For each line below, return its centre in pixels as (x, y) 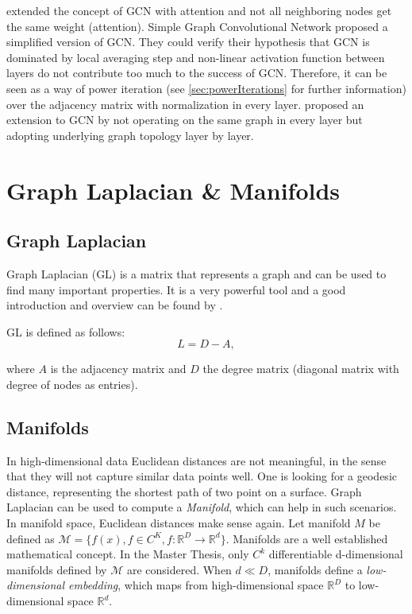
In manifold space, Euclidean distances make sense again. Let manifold (179, 523)
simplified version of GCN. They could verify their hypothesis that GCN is (188, 42)
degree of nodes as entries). (72, 384)
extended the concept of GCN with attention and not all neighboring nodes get (199, 10)
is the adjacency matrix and (118, 369)
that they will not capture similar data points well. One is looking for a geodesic (202, 476)
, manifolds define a (315, 569)
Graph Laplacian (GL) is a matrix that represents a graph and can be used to (196, 273)
